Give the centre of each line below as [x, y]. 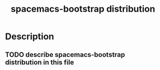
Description [30, 36]
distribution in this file [40, 62]
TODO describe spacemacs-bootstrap [65, 55]
